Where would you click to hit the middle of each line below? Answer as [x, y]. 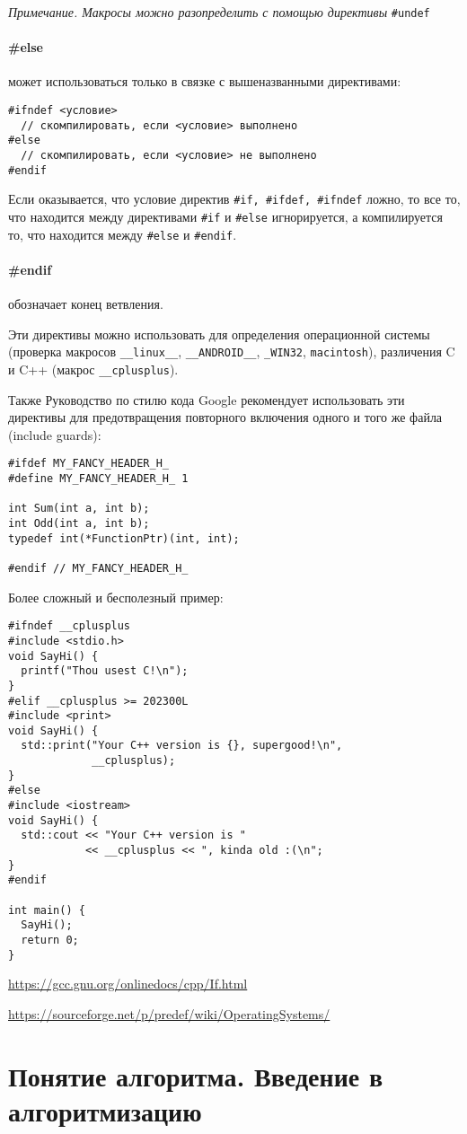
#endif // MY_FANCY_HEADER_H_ [98, 568]
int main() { [47, 910]
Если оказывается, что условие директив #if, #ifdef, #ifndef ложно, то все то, [234, 199]
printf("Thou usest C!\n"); [105, 671]
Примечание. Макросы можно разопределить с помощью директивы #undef [219, 12]
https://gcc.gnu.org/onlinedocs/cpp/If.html [128, 984]
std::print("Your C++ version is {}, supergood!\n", [182, 746]
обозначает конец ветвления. [86, 304]
